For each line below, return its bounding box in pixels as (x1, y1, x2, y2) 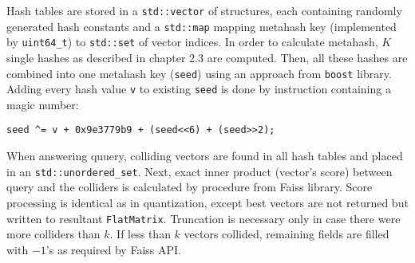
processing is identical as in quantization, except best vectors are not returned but (6, 194, 409, 210)
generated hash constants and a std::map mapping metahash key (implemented (6, 18, 397, 34)
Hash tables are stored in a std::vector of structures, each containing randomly (6, 2, 402, 18)
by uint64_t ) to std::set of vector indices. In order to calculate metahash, (6, 33, 378, 50)
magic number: (6, 96, 79, 112)
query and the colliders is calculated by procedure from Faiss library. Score (6, 179, 373, 195)
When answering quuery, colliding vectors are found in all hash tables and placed (6, 147, 403, 164)
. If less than (109, 226, 171, 242)
